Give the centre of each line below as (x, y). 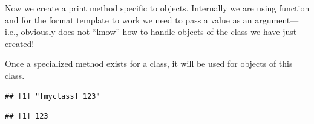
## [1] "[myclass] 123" (53, 96)
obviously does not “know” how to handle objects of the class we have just (159, 32)
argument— (277, 20)
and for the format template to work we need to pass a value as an (129, 20)
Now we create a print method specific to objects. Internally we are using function (157, 8)
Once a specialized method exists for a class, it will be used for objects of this (149, 64)
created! (20, 43)
